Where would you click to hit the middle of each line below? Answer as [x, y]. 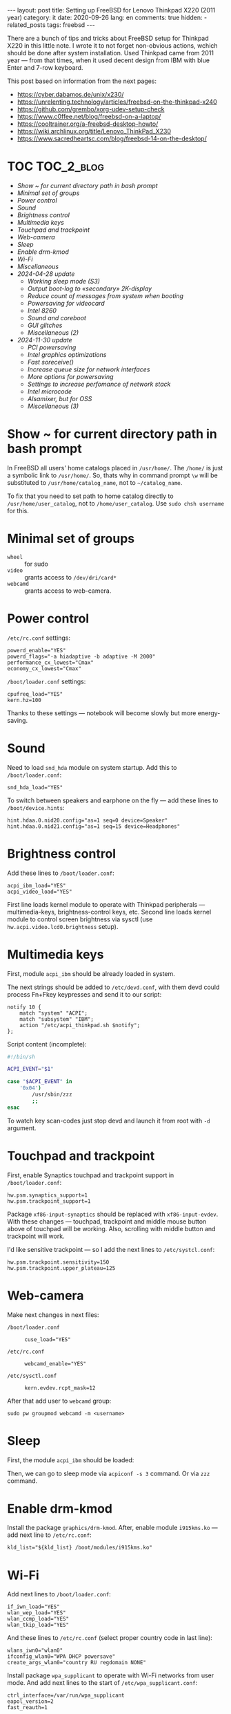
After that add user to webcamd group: [59, 1401]
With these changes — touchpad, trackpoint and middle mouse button [107, 1221]
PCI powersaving [52, 347]
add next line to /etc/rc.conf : [49, 1535]
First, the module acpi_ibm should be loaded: [71, 1460]
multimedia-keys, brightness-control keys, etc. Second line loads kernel [109, 912]
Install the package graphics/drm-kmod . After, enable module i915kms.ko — [113, 1528]
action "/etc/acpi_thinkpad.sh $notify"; [80, 1025]
